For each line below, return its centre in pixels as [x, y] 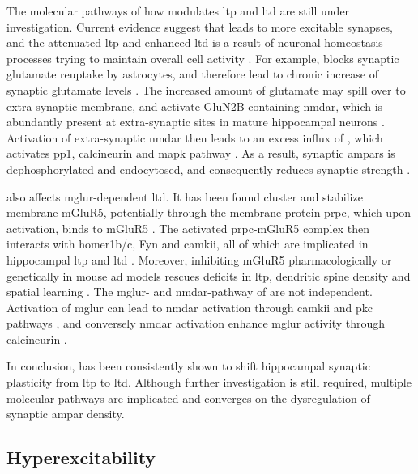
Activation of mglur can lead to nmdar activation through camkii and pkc [190, 307]
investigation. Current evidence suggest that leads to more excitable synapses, [200, 26]
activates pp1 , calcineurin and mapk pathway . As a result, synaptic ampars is [201, 153]
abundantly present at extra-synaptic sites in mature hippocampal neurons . [196, 122]
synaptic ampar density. [66, 414]
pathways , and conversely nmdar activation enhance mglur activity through [196, 323]
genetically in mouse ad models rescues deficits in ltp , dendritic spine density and [209, 275]
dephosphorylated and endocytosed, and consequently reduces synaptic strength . [209, 169]
